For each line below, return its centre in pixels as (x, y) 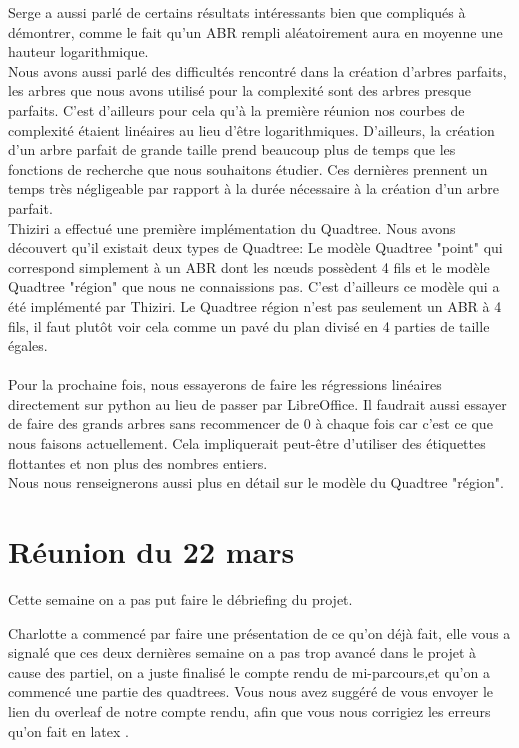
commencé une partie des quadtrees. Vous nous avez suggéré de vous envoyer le (251, 691)
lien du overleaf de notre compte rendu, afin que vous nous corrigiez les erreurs (249, 710)
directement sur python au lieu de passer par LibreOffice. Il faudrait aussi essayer (257, 403)
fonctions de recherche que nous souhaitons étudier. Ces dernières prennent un (248, 168)
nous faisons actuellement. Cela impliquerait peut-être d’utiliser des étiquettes (247, 443)
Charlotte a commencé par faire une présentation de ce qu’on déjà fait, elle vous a (259, 632)
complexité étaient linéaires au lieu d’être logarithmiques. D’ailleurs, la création (251, 129)
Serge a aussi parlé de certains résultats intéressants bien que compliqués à (237, 12)
